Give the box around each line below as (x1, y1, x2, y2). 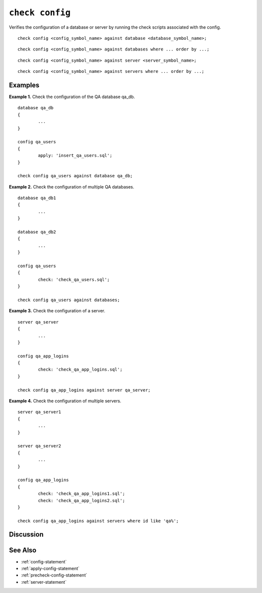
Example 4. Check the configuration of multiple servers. (9, 398, 121, 404)
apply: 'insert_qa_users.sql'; (38, 153, 113, 158)
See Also (9, 546, 36, 554)
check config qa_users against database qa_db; (17, 173, 133, 179)
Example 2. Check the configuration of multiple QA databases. (9, 184, 134, 189)
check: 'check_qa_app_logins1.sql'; (38, 491, 126, 496)
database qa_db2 (17, 229, 56, 235)
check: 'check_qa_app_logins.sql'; (38, 367, 123, 373)
